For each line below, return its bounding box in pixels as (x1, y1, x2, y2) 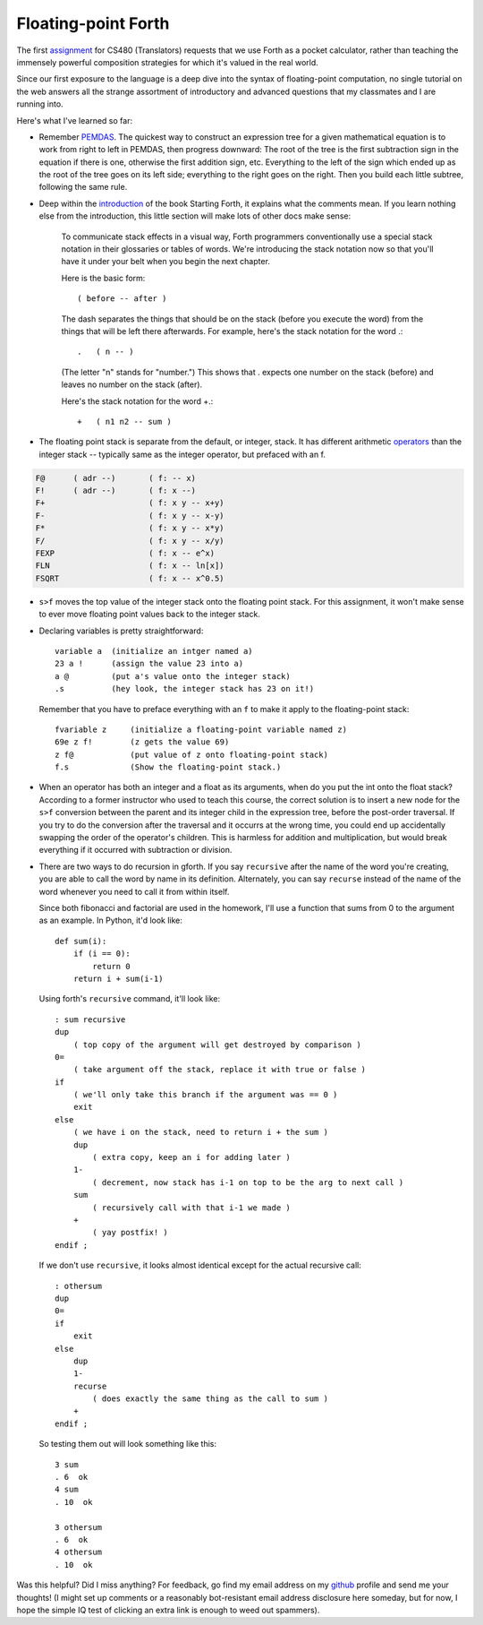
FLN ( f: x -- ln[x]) (35, 561, 225, 571)
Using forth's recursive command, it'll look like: (38, 993, 221, 1004)
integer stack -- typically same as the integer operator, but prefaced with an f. (38, 449, 326, 460)
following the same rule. (38, 182, 128, 193)
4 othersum (55, 1547, 103, 1558)
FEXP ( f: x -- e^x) (35, 548, 215, 559)
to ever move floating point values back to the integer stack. (38, 609, 261, 620)
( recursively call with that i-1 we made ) (92, 1202, 291, 1213)
